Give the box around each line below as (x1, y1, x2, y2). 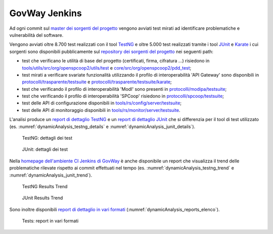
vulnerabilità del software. (9, 32, 64, 38)
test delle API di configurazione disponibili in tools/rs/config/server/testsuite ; (22, 100, 182, 106)
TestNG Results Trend (22, 183, 68, 189)
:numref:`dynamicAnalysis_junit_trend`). (9, 172, 93, 178)
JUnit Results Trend (22, 195, 63, 201)
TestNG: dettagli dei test (22, 135, 73, 141)
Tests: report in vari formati (22, 218, 79, 224)
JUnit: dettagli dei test (22, 146, 68, 152)
